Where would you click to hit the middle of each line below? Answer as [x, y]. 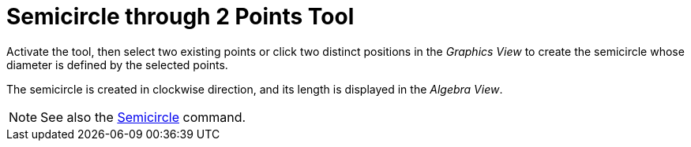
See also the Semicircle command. [143, 117]
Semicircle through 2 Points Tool [180, 17]
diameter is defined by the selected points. [117, 64]
